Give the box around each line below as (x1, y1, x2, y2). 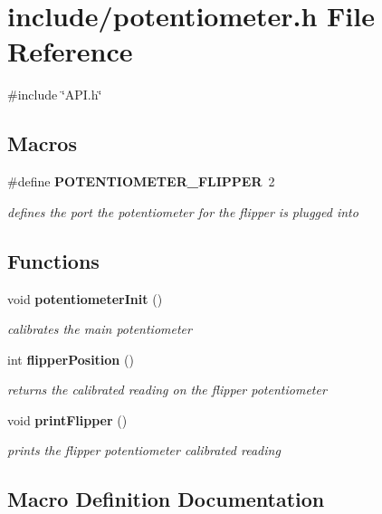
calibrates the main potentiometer (7, 319, 192, 338)
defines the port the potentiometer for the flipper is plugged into (7, 202, 358, 221)
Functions (7, 246, 100, 274)
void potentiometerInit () (7, 289, 163, 308)
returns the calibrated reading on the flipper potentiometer (7, 380, 327, 399)
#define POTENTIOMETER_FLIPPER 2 (7, 172, 275, 191)
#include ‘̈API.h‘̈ (7, 85, 102, 104)
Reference (7, 33, 133, 70)
